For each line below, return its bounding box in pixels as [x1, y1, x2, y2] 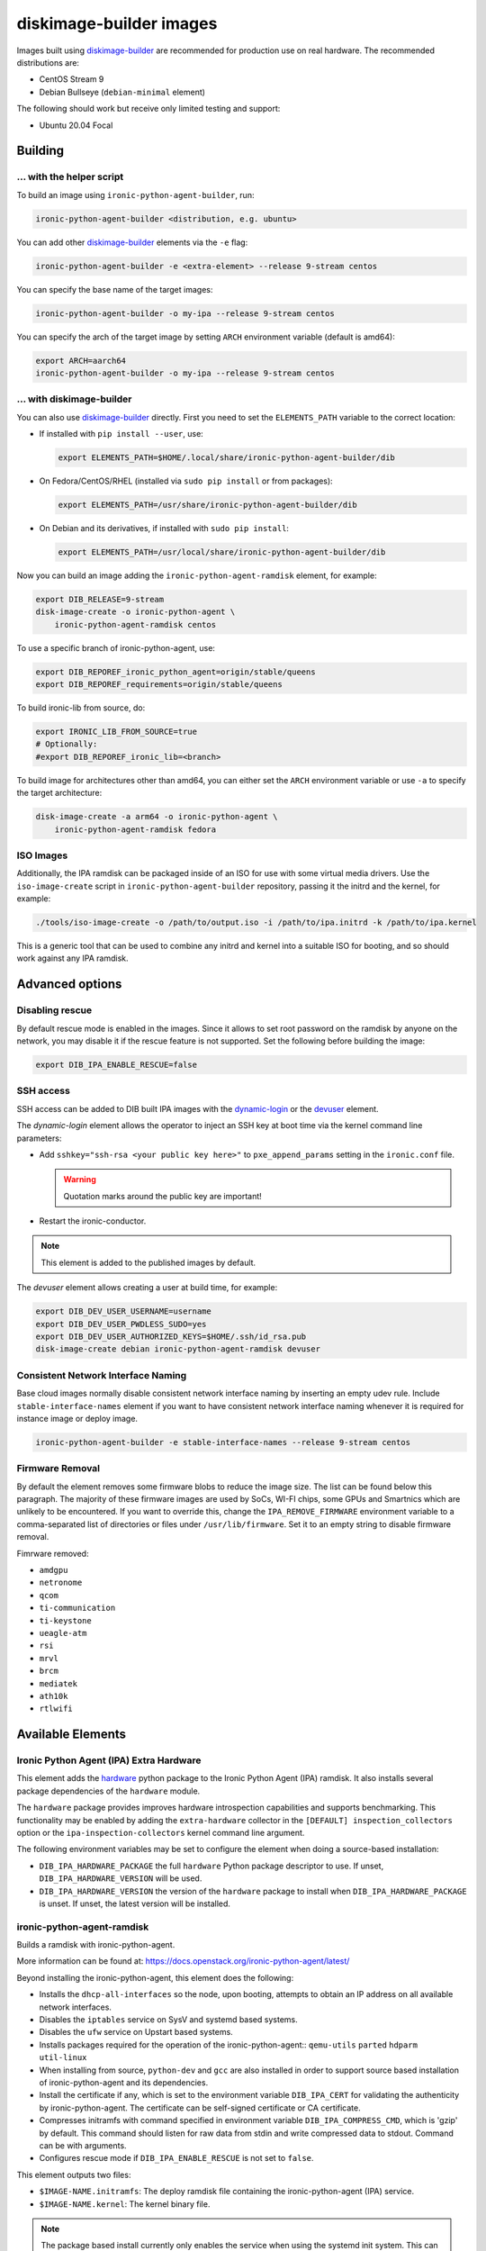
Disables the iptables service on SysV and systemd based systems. [39, 2014, 298, 2025]
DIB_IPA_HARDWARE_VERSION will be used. [39, 1873, 202, 1884]
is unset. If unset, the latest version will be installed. [39, 1898, 231, 1909]
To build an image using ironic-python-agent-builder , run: [16, 189, 255, 200]
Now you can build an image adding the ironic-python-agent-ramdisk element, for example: [16, 570, 377, 581]
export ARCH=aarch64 [35, 356, 126, 366]
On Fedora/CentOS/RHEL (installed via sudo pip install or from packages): [39, 475, 333, 486]
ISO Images [16, 849, 68, 862]
